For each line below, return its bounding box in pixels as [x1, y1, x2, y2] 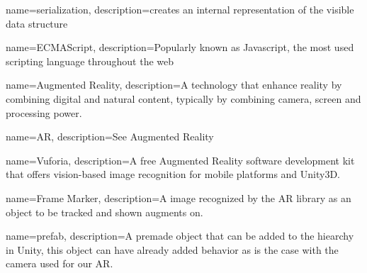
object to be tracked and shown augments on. [6, 204, 203, 219]
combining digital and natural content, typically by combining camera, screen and [6, 91, 361, 106]
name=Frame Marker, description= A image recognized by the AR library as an [6, 190, 351, 205]
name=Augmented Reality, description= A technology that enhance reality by [6, 77, 342, 92]
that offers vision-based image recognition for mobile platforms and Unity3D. [6, 167, 341, 182]
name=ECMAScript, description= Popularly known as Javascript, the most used [6, 40, 354, 55]
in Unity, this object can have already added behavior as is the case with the [6, 242, 339, 257]
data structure [6, 16, 68, 30]
